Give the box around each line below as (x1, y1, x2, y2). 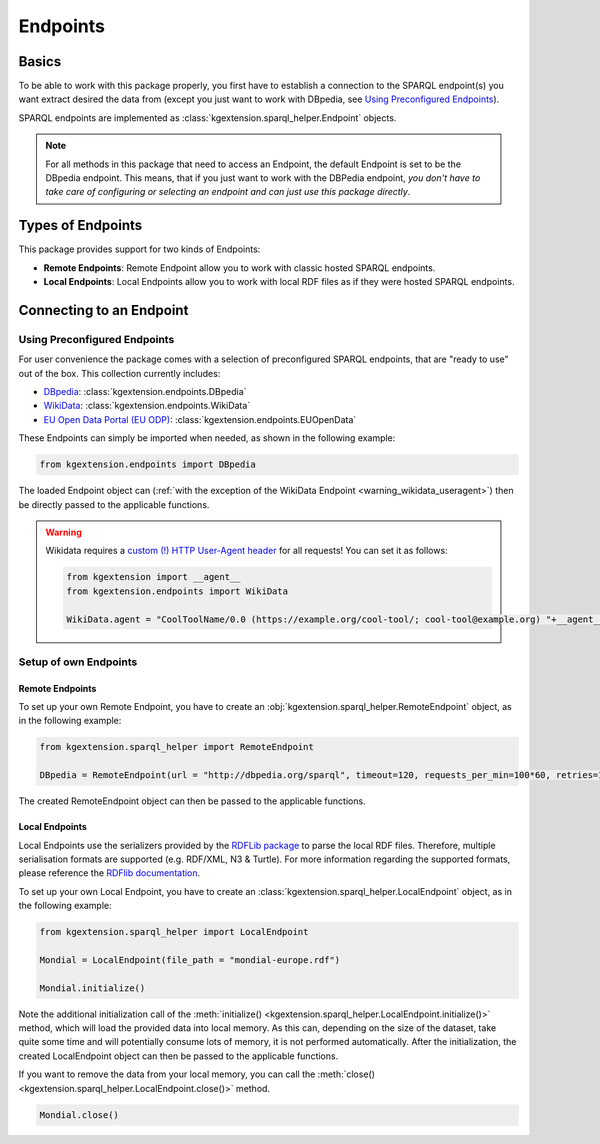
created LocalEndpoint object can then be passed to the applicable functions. (18, 1050, 339, 1062)
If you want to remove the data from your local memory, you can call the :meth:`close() (18, 1068, 375, 1080)
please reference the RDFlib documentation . (18, 867, 201, 879)
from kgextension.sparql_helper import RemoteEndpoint (39, 741, 314, 753)
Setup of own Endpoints (18, 655, 138, 669)
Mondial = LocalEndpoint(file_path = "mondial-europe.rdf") (39, 954, 341, 965)
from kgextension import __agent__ (66, 571, 241, 583)
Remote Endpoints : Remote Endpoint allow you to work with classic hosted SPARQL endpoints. (43, 261, 436, 274)
